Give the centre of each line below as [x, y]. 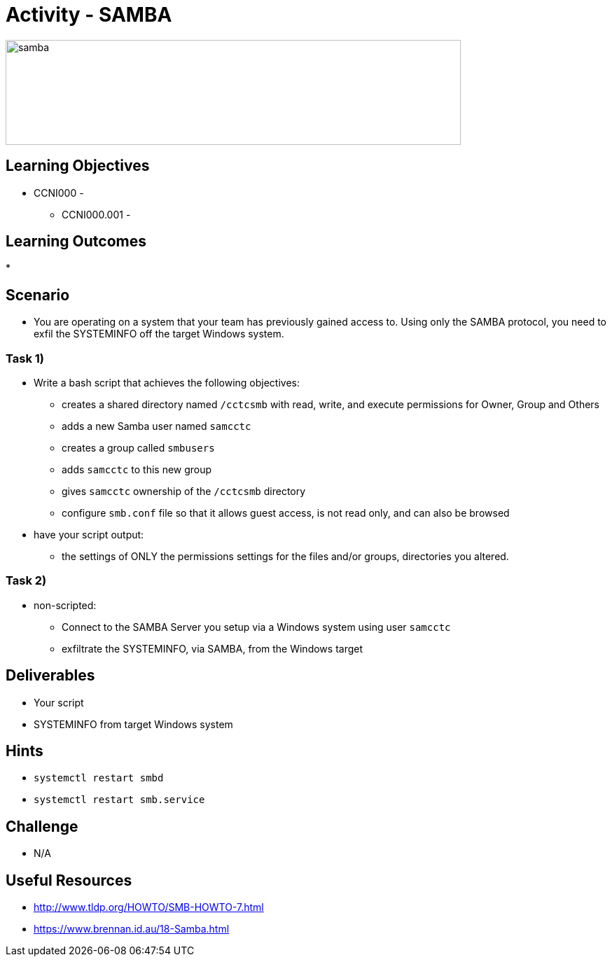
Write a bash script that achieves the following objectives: [167, 383]
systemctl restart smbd [99, 778]
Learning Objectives [78, 166]
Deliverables [50, 676]
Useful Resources [69, 880]
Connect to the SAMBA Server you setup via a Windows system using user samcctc [256, 627]
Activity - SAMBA [89, 15]
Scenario [38, 295]
